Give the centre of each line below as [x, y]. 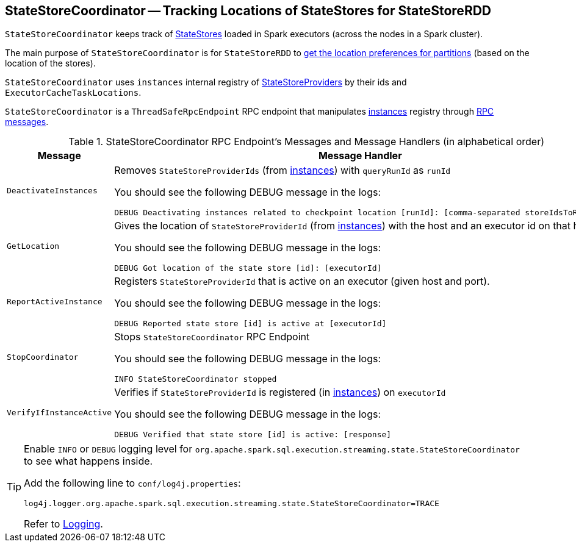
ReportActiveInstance [55, 302]
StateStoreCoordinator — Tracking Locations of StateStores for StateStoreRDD [248, 11]
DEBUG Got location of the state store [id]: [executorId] [248, 268]
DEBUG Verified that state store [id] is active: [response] [253, 435]
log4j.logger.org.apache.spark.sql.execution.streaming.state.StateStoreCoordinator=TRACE [232, 504]
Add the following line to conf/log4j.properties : [132, 483]
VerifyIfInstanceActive [59, 413]
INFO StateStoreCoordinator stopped [196, 379]
